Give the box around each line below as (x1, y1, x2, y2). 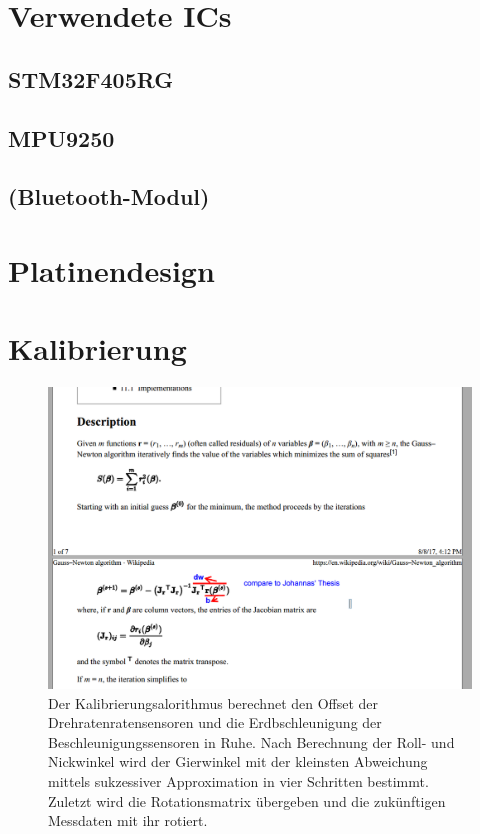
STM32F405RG (8, 63, 174, 94)
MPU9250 (8, 122, 115, 153)
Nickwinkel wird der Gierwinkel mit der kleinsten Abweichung (48, 751, 428, 772)
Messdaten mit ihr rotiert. (48, 810, 208, 831)
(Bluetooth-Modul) (8, 181, 210, 212)
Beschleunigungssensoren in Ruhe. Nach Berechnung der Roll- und (48, 731, 455, 752)
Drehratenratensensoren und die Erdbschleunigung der (48, 712, 382, 733)
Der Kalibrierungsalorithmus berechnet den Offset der (48, 692, 379, 713)
